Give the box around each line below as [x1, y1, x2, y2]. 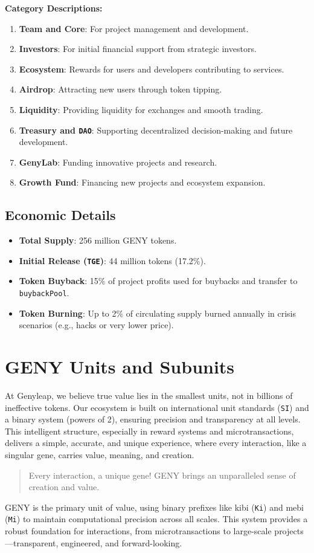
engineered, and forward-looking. [61, 536, 182, 549]
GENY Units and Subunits [5, 354, 235, 379]
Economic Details [5, 205, 116, 224]
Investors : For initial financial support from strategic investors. [19, 42, 257, 55]
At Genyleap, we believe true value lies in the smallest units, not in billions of [5, 389, 293, 402]
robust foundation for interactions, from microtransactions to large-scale [5, 525, 272, 537]
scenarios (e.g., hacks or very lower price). [19, 319, 174, 331]
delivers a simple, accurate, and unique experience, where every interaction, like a [5, 436, 307, 449]
